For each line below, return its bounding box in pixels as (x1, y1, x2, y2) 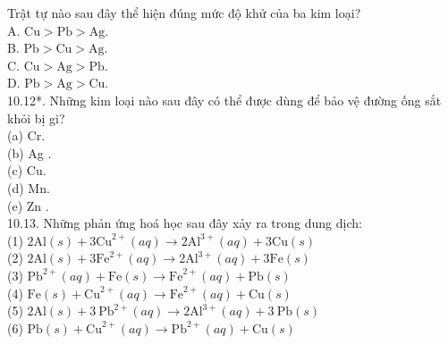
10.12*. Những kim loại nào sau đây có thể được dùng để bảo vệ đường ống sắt (7, 90, 442, 109)
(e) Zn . (7, 196, 49, 214)
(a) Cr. (7, 126, 46, 145)
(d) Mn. (7, 178, 50, 197)
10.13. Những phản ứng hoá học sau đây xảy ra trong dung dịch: (7, 214, 362, 232)
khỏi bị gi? (7, 108, 65, 127)
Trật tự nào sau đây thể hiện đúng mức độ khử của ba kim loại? (7, 4, 361, 21)
